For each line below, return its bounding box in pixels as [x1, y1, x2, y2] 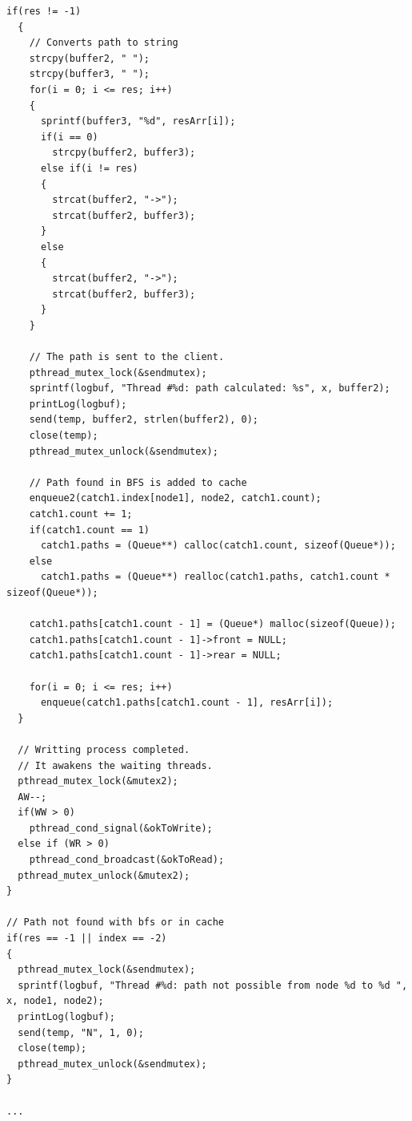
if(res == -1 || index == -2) [6, 933, 167, 945]
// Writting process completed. [18, 743, 190, 755]
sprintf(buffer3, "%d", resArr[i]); [40, 115, 236, 127]
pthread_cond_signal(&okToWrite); [29, 822, 213, 834]
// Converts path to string [29, 37, 178, 49]
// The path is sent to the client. [29, 351, 225, 363]
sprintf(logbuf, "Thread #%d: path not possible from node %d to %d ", [18, 979, 408, 991]
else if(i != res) [40, 162, 138, 174]
